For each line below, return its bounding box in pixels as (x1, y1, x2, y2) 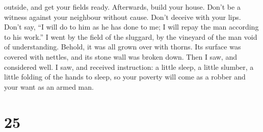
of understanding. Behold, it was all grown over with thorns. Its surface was (4, 41, 241, 52)
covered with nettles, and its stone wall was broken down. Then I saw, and (4, 51, 237, 62)
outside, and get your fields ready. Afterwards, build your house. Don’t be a (4, 2, 241, 12)
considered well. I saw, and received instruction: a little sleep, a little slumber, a (4, 61, 254, 72)
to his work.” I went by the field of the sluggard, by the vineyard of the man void (4, 31, 257, 42)
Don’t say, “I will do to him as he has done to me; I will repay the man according (4, 21, 259, 32)
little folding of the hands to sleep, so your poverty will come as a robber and (4, 71, 246, 82)
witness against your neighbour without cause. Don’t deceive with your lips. (4, 11, 241, 22)
